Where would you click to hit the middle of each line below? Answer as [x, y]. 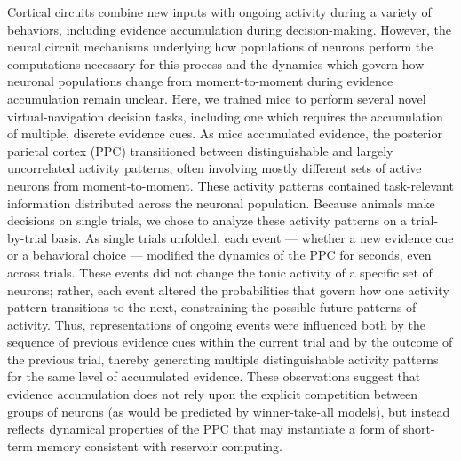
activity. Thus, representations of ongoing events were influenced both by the [216, 324]
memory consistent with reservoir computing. [159, 445]
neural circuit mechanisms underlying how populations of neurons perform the [220, 47]
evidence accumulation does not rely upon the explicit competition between [213, 394]
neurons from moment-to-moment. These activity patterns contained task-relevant [230, 185]
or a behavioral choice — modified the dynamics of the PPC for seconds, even [219, 255]
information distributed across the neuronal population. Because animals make [221, 203]
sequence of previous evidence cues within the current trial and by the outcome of [230, 342]
